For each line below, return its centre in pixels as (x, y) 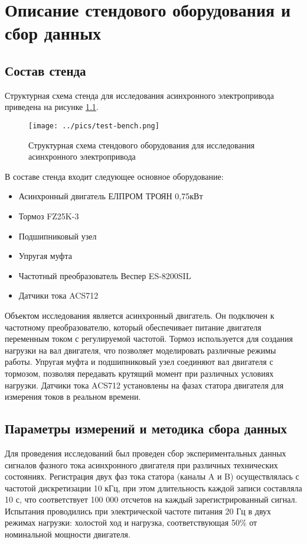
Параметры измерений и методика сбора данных (146, 428)
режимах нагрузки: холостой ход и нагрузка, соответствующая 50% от (131, 522)
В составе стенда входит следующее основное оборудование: (114, 176)
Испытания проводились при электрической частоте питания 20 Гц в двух (138, 511)
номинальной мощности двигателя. (68, 534)
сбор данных (53, 33)
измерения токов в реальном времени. (73, 396)
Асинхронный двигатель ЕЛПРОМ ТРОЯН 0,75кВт (111, 196)
